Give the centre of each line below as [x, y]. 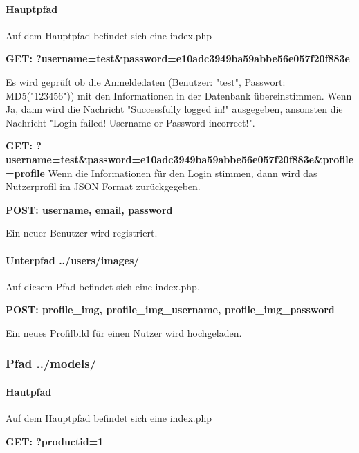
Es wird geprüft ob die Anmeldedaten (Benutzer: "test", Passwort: [146, 81]
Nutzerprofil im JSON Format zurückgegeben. [103, 186]
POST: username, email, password [89, 209]
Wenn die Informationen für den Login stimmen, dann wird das [183, 173]
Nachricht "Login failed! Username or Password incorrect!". [130, 122]
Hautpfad [29, 391]
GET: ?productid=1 [55, 441]
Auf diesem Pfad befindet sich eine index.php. [103, 286]
